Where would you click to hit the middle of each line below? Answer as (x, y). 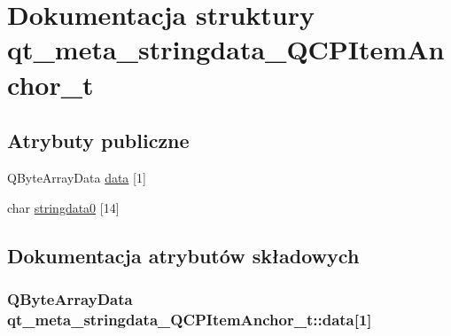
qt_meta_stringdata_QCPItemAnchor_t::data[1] (190, 319)
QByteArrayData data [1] (77, 177)
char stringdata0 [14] (63, 207)
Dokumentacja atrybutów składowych (183, 255)
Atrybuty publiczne (98, 141)
